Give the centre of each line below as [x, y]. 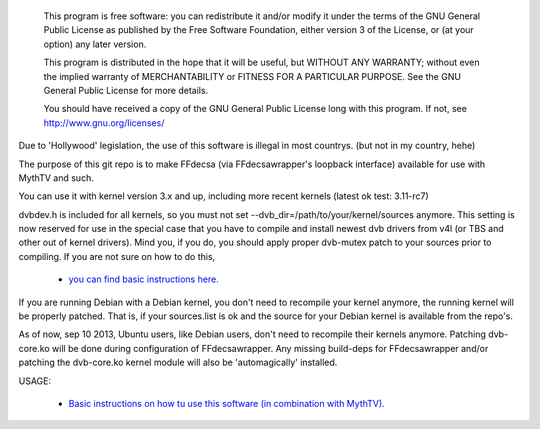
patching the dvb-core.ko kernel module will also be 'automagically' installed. [178, 362]
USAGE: [35, 381]
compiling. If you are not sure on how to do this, [117, 256]
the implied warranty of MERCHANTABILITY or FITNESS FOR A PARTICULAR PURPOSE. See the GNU [252, 76]
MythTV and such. [56, 177]
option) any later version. [95, 44]
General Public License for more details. [126, 90]
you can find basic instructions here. [143, 279]
